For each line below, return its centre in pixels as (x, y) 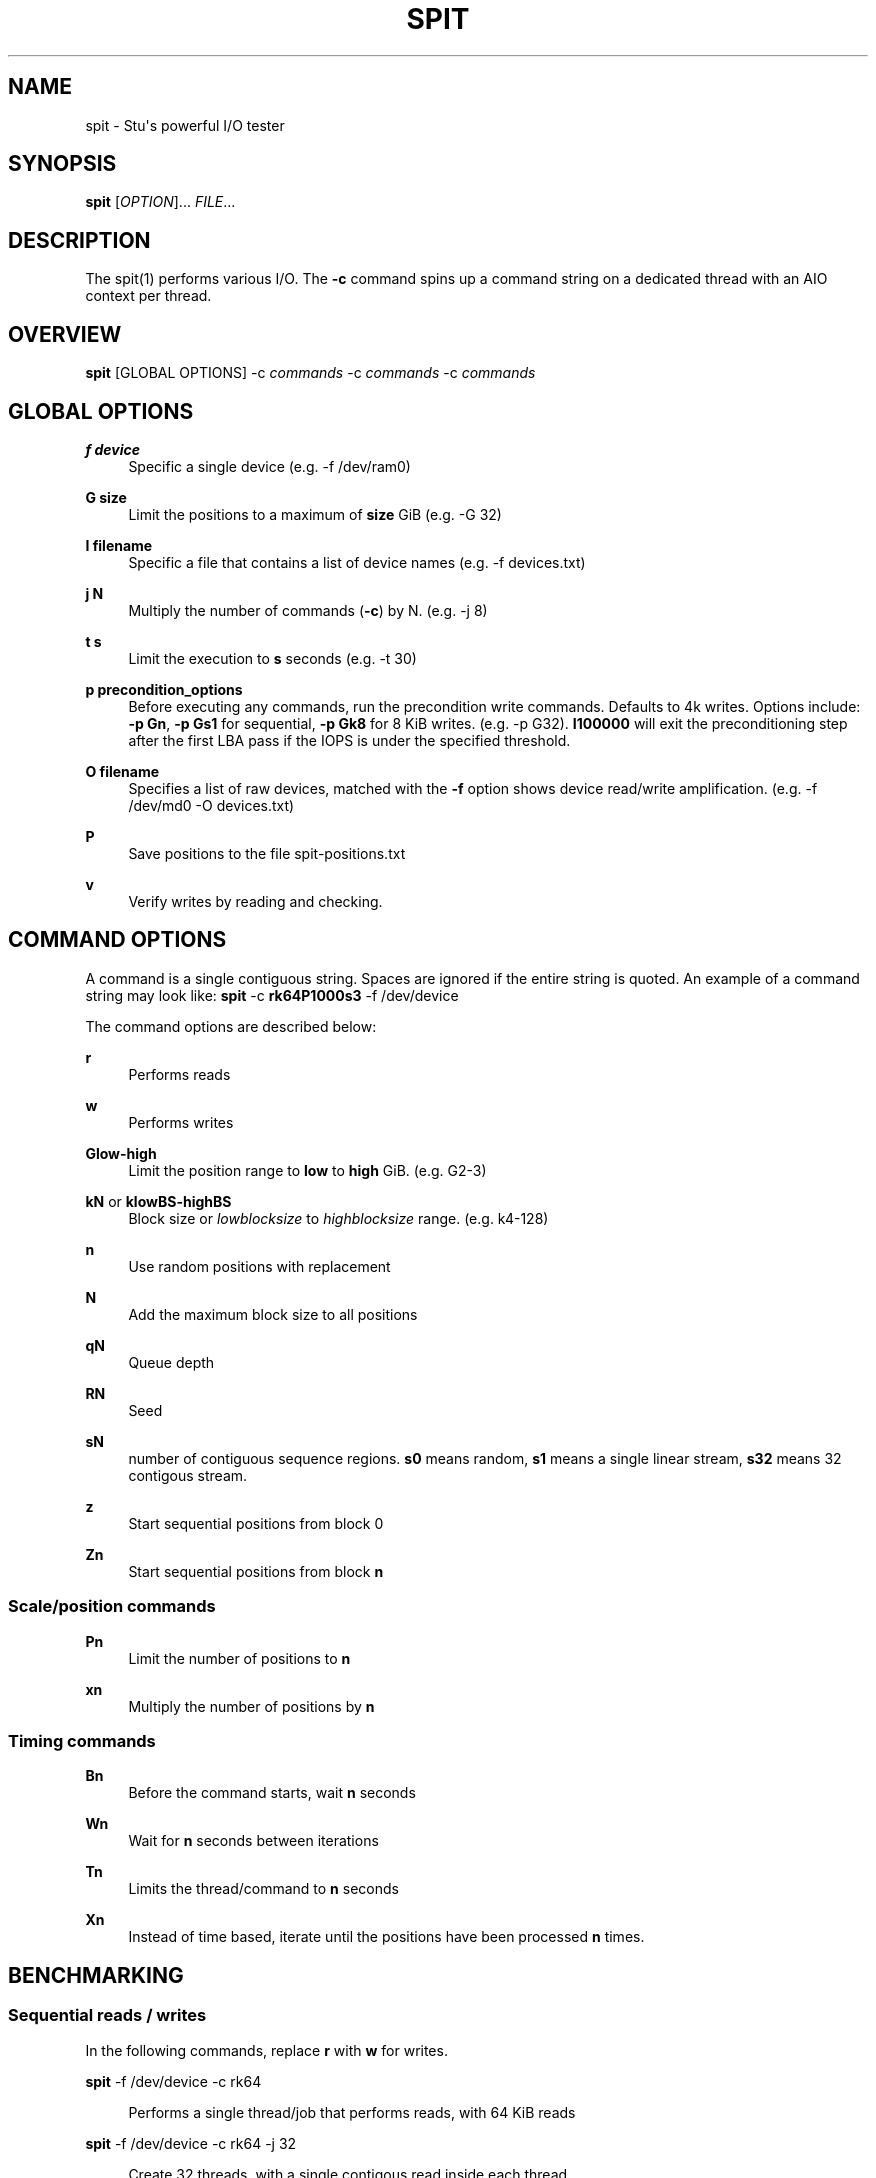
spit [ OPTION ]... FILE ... (160, 202)
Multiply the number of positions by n (251, 1706)
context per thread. (148, 296)
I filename (119, 545)
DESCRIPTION (79, 240)
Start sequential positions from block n (256, 1571)
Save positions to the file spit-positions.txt (267, 853)
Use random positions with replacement (259, 1266)
